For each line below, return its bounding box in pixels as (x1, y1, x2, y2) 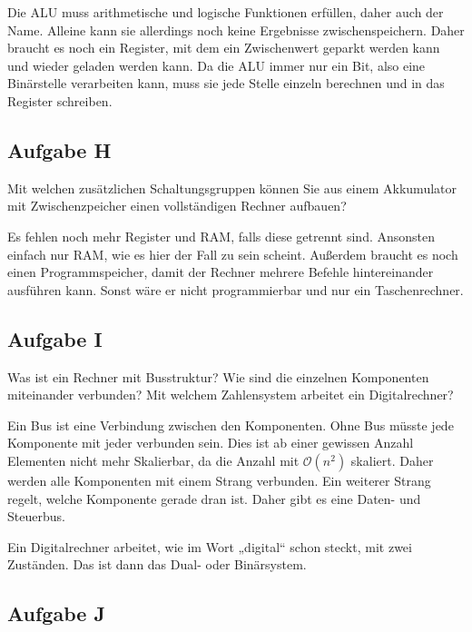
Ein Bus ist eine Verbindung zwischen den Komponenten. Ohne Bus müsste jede (7, 415, 454, 434)
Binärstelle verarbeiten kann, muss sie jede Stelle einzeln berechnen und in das (7, 74, 445, 93)
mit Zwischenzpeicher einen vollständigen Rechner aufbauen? (7, 196, 347, 215)
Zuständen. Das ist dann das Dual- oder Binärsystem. (7, 555, 307, 574)
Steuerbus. (7, 507, 65, 526)
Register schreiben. (7, 91, 113, 110)
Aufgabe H (7, 135, 112, 163)
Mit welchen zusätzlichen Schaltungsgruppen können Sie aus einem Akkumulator (7, 178, 457, 197)
